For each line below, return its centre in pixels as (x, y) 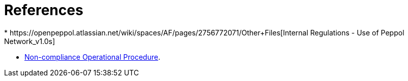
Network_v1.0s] (30, 41)
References (44, 10)
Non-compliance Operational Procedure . (92, 57)
